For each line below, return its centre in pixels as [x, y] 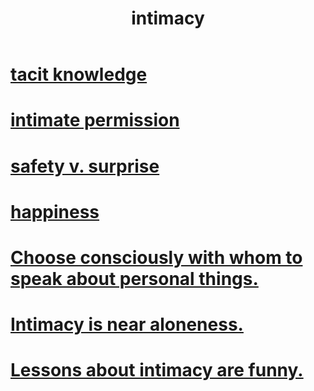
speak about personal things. [134, 278]
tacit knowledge [79, 74]
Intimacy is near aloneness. [127, 324]
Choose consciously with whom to [156, 257]
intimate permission [95, 120]
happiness [55, 211]
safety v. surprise [85, 166]
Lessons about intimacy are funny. [157, 370]
